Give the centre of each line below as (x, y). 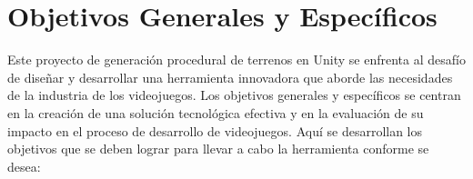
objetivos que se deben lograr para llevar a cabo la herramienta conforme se (218, 149)
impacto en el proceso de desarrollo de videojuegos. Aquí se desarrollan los (215, 130)
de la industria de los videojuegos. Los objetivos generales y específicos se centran (234, 95)
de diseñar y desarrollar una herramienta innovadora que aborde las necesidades (230, 77)
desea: (24, 166)
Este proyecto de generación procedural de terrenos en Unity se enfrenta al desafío (236, 60)
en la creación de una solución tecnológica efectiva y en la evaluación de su (216, 112)
